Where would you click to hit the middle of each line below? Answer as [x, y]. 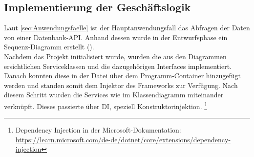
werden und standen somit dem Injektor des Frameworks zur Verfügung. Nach [121, 85]
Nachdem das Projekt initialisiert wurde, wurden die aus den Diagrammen [115, 56]
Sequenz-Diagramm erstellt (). [49, 47]
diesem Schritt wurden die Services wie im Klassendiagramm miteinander [114, 95]
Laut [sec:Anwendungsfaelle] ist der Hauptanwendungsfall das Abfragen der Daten [127, 28]
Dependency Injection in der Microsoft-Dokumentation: [98, 130]
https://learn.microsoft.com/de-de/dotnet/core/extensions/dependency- [123, 139]
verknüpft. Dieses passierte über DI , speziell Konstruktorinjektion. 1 [106, 105]
